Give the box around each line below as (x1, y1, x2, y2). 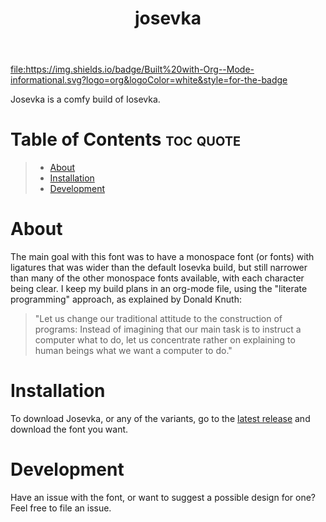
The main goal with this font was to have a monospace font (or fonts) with (10, 251, 315, 263)
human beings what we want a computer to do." (34, 345, 233, 357)
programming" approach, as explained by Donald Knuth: (10, 293, 242, 306)
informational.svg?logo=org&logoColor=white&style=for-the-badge (10, 74, 288, 86)
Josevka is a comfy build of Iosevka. (10, 93, 161, 106)
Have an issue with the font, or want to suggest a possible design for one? (10, 491, 317, 503)
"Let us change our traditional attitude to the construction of (34, 313, 283, 325)
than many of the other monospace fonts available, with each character (10, 272, 305, 284)
